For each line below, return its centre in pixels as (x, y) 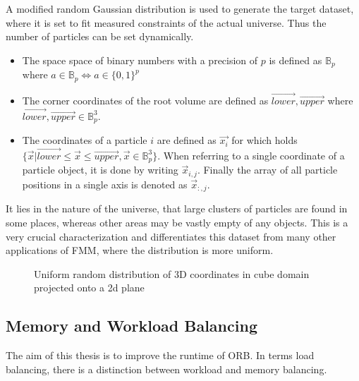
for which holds (264, 140)
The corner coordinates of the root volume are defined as (145, 100)
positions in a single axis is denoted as (105, 184)
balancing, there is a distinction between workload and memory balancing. (166, 369)
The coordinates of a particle (85, 140)
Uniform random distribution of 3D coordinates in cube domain (172, 273)
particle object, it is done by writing (100, 170)
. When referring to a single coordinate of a (251, 155)
